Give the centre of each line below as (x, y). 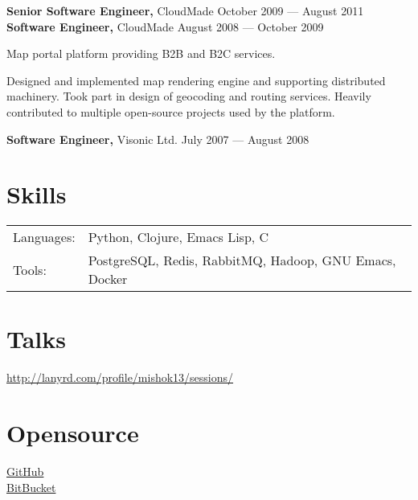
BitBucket (31, 487)
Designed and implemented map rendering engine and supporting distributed (196, 80)
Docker (108, 279)
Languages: (44, 237)
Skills (37, 194)
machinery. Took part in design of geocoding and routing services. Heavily (189, 96)
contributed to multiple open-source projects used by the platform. (171, 111)
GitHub (25, 471)
